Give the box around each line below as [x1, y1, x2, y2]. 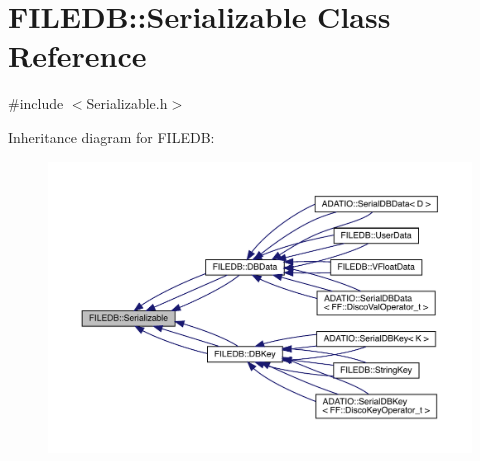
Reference [8, 35, 147, 76]
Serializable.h [86, 93, 168, 114]
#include [8, 93, 64, 114]
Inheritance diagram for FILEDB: [8, 126, 215, 147]
